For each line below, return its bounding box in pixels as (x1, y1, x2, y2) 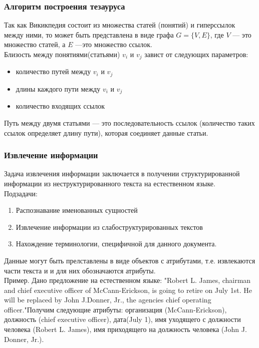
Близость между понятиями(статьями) (4, 49, 120, 59)
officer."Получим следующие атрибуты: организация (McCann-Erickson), (4, 304, 227, 314)
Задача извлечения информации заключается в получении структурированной (4, 168, 240, 179)
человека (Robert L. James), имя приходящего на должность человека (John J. (4, 324, 247, 334)
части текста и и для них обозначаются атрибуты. (4, 265, 156, 275)
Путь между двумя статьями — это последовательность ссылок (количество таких (4, 117, 255, 128)
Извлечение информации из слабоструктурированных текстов (16, 221, 203, 232)
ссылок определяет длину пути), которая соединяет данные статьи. (4, 127, 208, 138)
